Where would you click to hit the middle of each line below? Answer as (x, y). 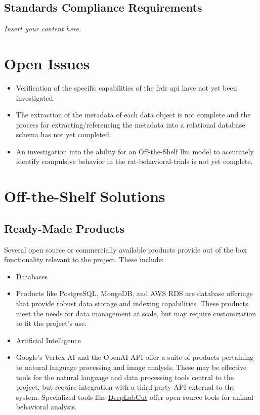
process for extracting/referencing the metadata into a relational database (131, 124)
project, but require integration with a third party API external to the (125, 387)
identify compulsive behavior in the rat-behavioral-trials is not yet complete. (134, 161)
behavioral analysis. (46, 407)
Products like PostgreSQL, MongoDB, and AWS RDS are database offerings (134, 293)
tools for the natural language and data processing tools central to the (125, 377)
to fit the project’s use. (51, 323)
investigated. (35, 97)
